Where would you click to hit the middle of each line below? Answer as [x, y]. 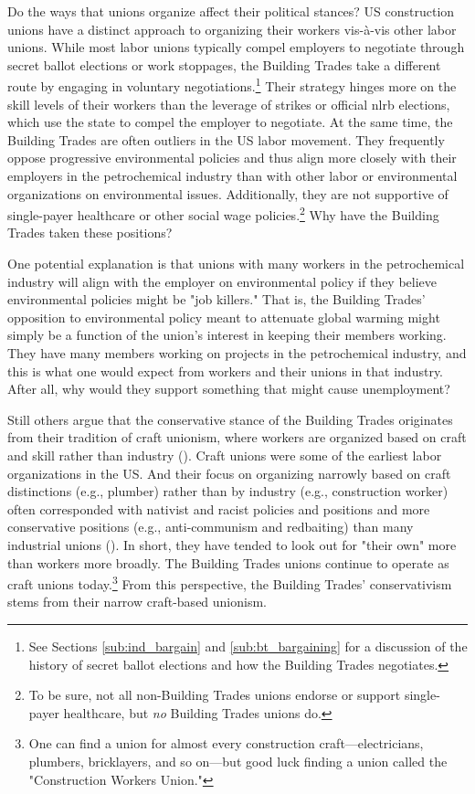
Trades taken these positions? [90, 233]
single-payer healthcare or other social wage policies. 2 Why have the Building [223, 213]
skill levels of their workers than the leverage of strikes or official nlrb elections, [229, 104]
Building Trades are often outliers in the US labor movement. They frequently [226, 139]
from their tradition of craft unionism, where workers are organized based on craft [237, 437]
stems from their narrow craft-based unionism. [137, 602]
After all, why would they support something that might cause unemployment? [229, 389]
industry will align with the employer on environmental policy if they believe [222, 281]
